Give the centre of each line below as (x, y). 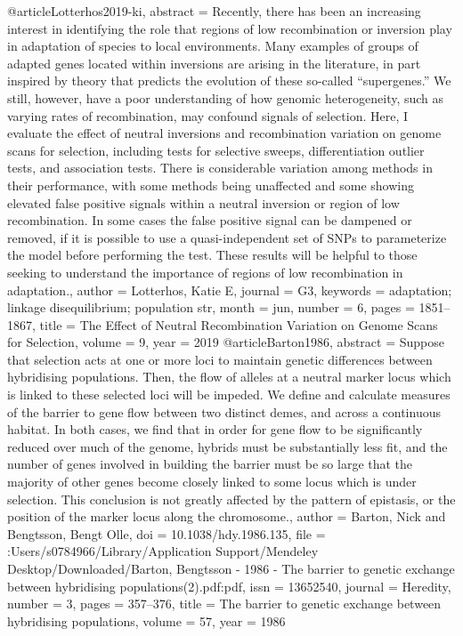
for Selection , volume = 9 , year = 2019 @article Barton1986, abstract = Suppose (226, 342)
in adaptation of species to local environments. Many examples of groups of (213, 46)
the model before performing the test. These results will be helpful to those (212, 255)
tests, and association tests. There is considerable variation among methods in (220, 168)
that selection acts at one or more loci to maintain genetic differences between (220, 359)
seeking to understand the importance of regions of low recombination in (205, 272)
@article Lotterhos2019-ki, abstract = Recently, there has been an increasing (214, 11)
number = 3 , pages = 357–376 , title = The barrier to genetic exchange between (224, 604)
